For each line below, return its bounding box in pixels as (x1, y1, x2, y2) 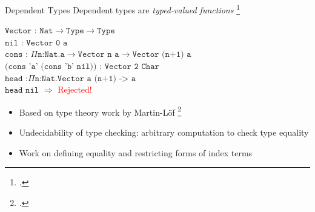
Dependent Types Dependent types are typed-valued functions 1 (5, 2, 240, 16)
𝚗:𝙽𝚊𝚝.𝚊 (38, 50, 65, 59)
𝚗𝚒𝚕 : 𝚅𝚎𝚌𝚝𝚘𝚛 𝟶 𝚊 (5, 38, 68, 47)
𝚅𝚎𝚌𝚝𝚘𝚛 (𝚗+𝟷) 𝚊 (132, 50, 191, 59)
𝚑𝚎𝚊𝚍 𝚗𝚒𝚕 (5, 86, 39, 95)
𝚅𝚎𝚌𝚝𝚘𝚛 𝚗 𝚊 (78, 50, 119, 59)
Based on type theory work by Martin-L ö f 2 (19, 104, 182, 118)
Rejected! (58, 83, 92, 96)
